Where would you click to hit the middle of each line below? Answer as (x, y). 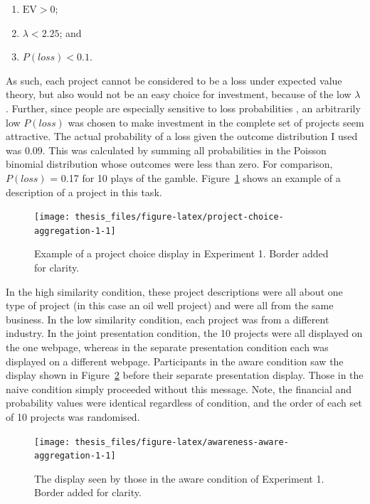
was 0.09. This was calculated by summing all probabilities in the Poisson (166, 150)
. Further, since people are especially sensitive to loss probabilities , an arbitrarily (183, 108)
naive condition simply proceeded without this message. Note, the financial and (179, 388)
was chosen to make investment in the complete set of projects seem (216, 122)
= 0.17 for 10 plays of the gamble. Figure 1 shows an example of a (195, 177)
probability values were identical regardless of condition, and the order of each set (184, 403)
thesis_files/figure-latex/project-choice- (179, 217)
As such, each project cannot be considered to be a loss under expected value (174, 80)
